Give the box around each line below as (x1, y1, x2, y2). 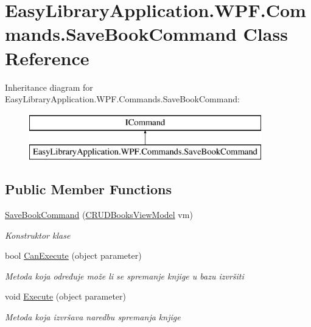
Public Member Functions (5, 180, 172, 199)
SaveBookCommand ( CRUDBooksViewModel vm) (5, 208, 193, 221)
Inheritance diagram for (5, 80, 93, 93)
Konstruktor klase (5, 228, 71, 241)
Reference (5, 45, 89, 70)
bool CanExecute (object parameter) (5, 249, 142, 262)
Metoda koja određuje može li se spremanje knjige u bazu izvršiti (5, 269, 244, 282)
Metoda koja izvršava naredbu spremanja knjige (5, 311, 181, 323)
